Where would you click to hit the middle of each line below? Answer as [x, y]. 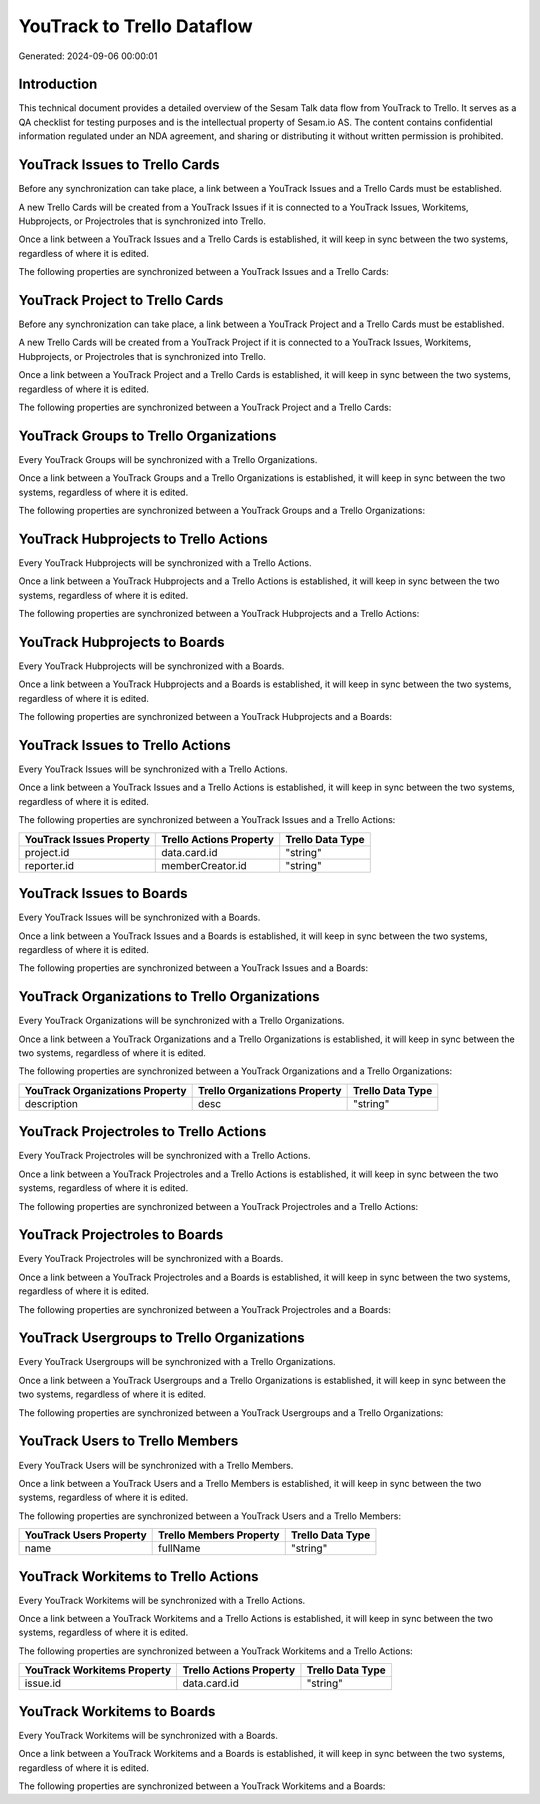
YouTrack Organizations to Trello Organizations [169, 996]
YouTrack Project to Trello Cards [121, 300]
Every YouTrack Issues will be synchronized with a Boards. [139, 917]
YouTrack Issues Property [87, 839]
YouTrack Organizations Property [105, 1090]
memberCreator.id [204, 865]
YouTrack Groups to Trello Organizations [147, 435]
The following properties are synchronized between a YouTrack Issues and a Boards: [193, 968]
